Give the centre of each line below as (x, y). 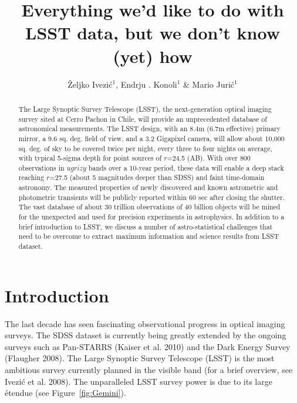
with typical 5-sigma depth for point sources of (90, 158)
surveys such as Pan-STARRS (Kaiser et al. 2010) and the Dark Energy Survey (148, 346)
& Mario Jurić (209, 84)
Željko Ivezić (90, 84)
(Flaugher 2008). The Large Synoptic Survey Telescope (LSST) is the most (140, 358)
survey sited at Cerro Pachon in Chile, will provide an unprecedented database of (143, 119)
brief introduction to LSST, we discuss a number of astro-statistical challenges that (146, 226)
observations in (41, 167)
